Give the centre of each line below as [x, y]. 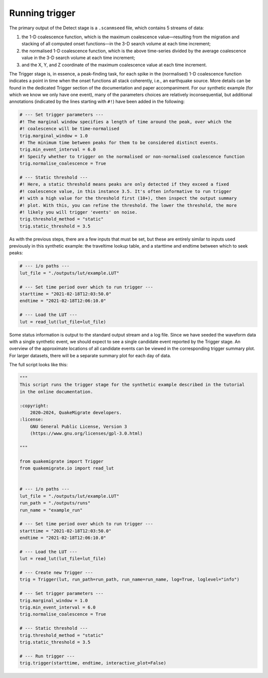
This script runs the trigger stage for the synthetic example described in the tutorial [132, 385]
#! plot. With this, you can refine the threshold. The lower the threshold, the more [128, 205]
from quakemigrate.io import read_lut [67, 468]
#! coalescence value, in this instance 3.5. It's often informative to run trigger [126, 191]
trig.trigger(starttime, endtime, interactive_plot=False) [93, 663]
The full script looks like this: [38, 365]
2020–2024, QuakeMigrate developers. [76, 413]
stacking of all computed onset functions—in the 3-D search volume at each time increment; [116, 44]
